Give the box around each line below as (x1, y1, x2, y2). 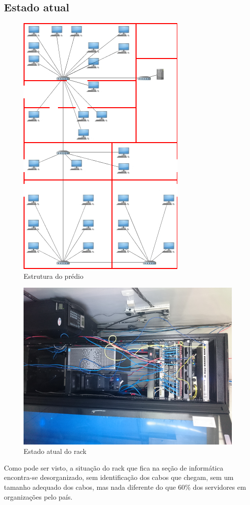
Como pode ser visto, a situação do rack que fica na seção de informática (4, 462, 223, 473)
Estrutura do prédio (24, 270, 83, 281)
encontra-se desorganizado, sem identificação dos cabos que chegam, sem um (4, 472, 234, 482)
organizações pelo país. (4, 491, 73, 502)
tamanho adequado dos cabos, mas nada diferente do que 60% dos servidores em (4, 481, 246, 492)
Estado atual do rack (24, 446, 86, 456)
